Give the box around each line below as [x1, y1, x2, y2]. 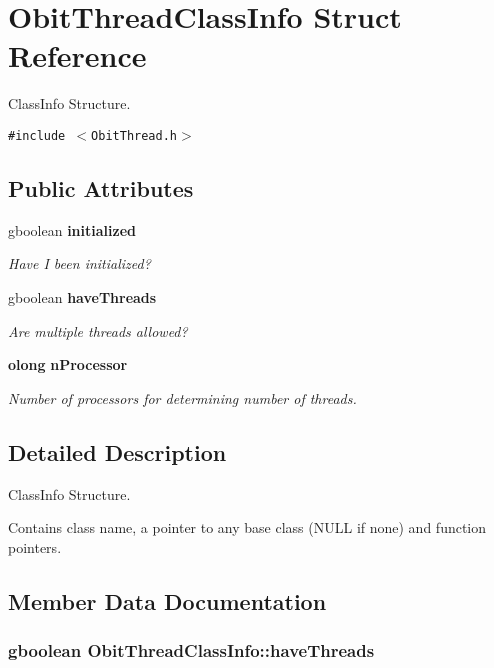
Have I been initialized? [8, 253, 151, 274]
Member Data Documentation [8, 585, 327, 616]
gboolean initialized [8, 219, 136, 240]
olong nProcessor [8, 354, 128, 375]
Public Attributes [8, 172, 194, 203]
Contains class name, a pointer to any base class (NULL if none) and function [8, 517, 487, 538]
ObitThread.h [91, 128, 177, 143]
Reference [8, 35, 147, 76]
